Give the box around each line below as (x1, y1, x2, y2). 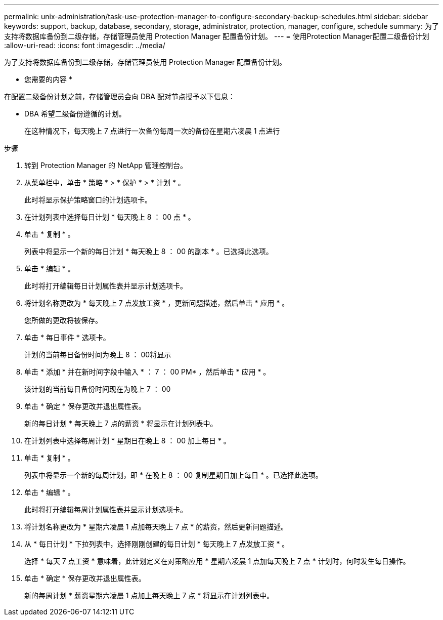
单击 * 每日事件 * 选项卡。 (24, 333, 110, 342)
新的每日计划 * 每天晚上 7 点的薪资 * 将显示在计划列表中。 (24, 419, 217, 428)
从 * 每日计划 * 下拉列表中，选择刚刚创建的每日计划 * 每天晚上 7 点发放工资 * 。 (24, 540, 289, 548)
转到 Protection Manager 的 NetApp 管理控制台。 (24, 161, 188, 170)
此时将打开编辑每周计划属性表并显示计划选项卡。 (24, 505, 187, 514)
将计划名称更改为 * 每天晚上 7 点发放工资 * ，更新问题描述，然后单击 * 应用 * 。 (24, 299, 289, 307)
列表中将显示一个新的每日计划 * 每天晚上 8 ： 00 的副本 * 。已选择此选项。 (24, 247, 273, 256)
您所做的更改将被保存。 (24, 316, 102, 324)
